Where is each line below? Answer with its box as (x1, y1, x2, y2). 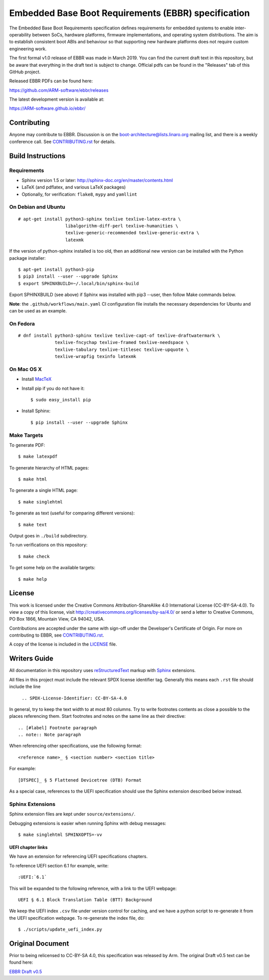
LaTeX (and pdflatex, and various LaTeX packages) (21, 184, 126, 190)
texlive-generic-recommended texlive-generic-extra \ (65, 230, 199, 236)
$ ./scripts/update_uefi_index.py (18, 927, 102, 932)
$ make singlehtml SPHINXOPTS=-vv (18, 831, 102, 837)
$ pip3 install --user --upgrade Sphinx (18, 274, 118, 279)
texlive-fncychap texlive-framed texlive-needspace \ (55, 339, 189, 345)
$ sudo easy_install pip (30, 397, 91, 402)
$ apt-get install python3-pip (18, 267, 95, 272)
